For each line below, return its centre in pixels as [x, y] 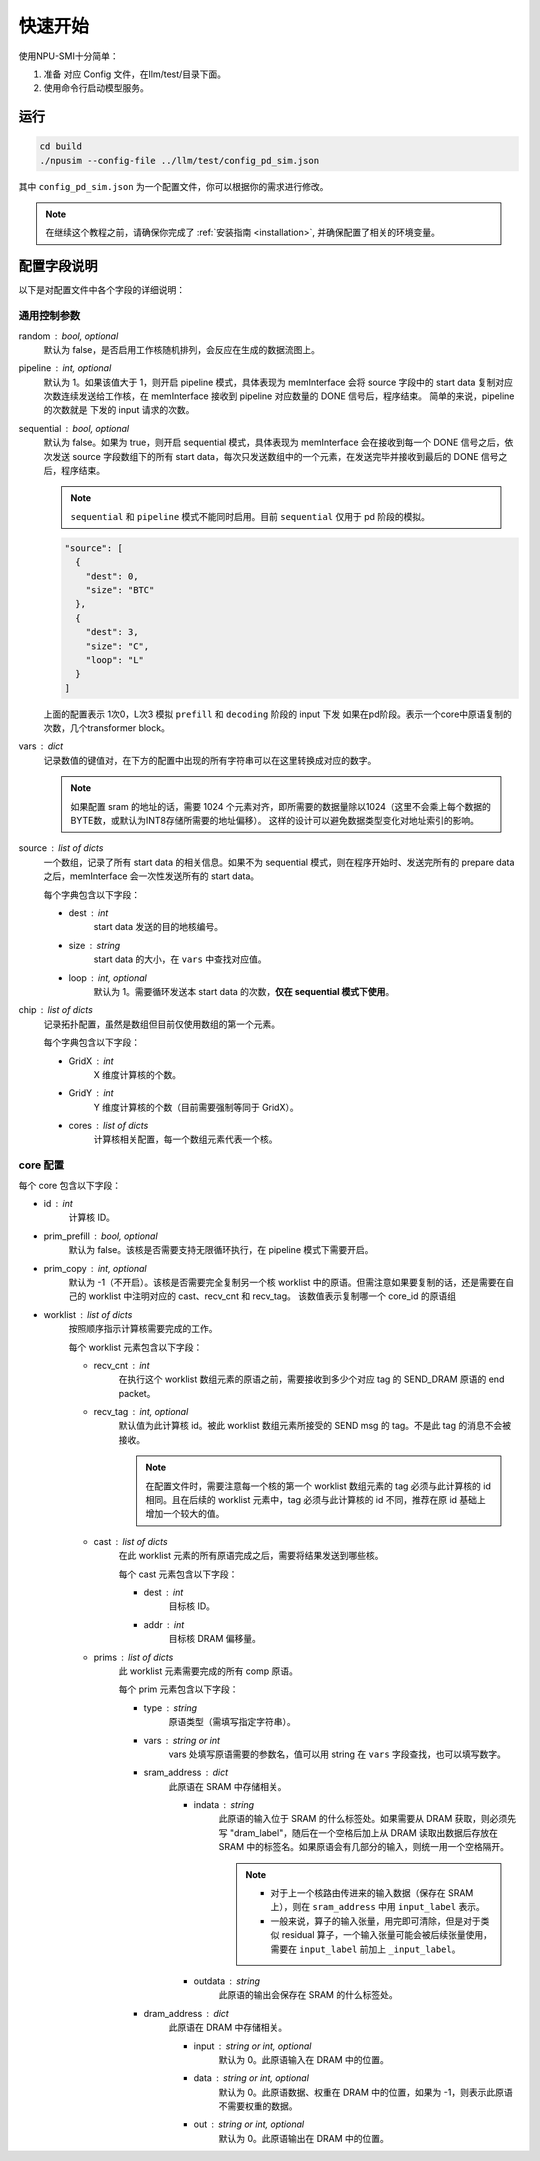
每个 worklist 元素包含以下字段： [135, 1347]
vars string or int [181, 1740]
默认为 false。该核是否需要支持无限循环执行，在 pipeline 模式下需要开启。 [221, 1250]
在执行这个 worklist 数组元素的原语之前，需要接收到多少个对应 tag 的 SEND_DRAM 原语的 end [311, 1379]
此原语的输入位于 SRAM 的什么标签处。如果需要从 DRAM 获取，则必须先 [367, 1819]
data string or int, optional [251, 2078]
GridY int [91, 1093]
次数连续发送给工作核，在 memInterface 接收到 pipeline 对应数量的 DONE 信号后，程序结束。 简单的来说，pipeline [279, 396]
